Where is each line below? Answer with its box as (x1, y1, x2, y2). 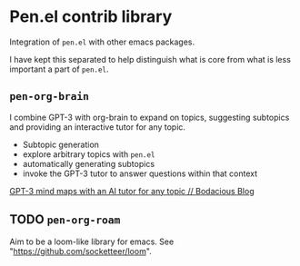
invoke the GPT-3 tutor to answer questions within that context (22, 168, 258, 179)
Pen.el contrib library (9, 6, 173, 27)
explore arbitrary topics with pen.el (22, 148, 155, 160)
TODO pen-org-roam (9, 212, 121, 228)
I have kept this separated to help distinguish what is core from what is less (9, 54, 291, 64)
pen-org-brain (9, 90, 89, 103)
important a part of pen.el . (9, 64, 109, 74)
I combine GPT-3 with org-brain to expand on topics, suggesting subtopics (9, 112, 290, 123)
